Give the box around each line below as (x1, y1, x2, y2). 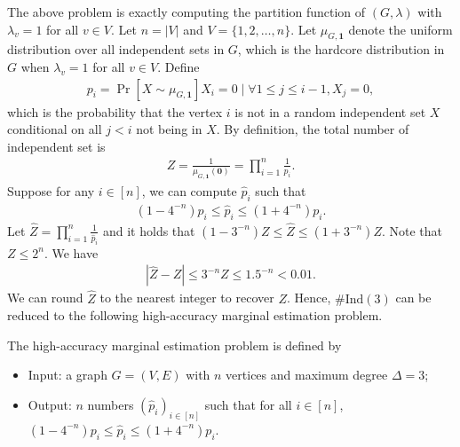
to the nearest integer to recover (99, 288, 274, 307)
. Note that (381, 221, 443, 239)
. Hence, (286, 288, 331, 307)
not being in (136, 120, 202, 138)
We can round (7, 288, 83, 307)
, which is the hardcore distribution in (237, 40, 445, 59)
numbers (87, 396, 134, 414)
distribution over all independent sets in (7, 40, 225, 59)
